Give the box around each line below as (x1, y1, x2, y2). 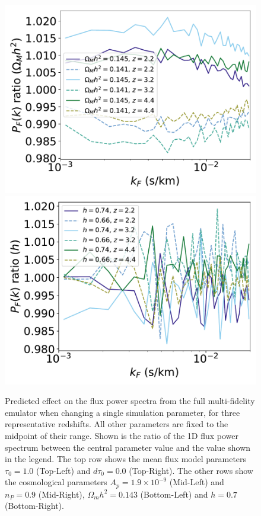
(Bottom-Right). (5, 499, 64, 512)
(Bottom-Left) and (140, 488, 208, 500)
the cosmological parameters (5, 476, 107, 488)
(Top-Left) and (36, 464, 91, 476)
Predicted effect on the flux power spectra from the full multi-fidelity (5, 395, 255, 407)
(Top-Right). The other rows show (129, 464, 253, 476)
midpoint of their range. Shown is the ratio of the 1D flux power (5, 429, 239, 441)
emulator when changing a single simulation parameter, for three (5, 406, 240, 418)
